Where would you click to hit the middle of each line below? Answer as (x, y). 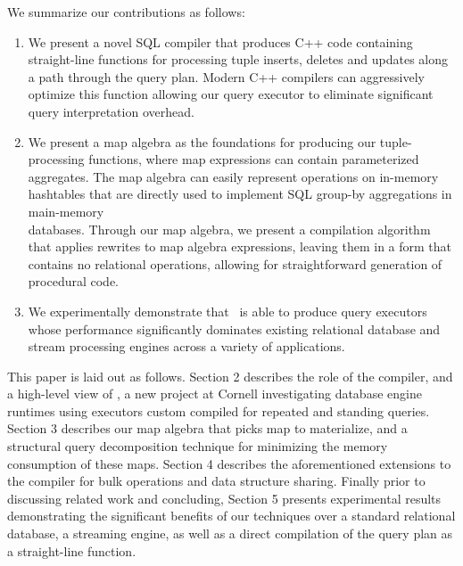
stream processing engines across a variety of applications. (186, 346)
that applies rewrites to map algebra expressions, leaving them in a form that (240, 246)
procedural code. (74, 281)
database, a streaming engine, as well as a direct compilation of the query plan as (230, 533)
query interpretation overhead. (111, 111)
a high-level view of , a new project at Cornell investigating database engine (215, 394)
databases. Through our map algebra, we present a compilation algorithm (229, 229)
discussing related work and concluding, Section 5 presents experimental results (224, 498)
